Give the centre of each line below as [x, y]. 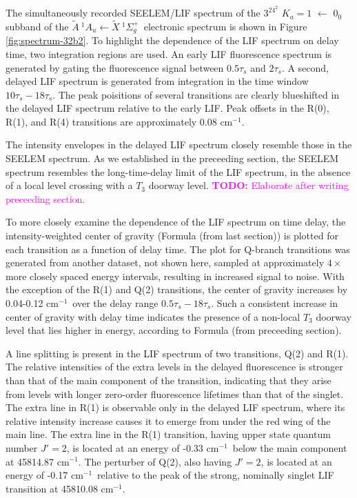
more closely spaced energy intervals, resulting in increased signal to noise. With [175, 276]
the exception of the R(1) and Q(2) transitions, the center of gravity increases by [177, 289]
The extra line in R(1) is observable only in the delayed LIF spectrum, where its [175, 407]
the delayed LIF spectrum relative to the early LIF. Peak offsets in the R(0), [167, 108]
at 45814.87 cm [38, 461]
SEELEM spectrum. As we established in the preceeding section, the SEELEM [172, 158]
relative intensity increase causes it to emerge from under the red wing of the [168, 420]
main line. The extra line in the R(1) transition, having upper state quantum [168, 434]
